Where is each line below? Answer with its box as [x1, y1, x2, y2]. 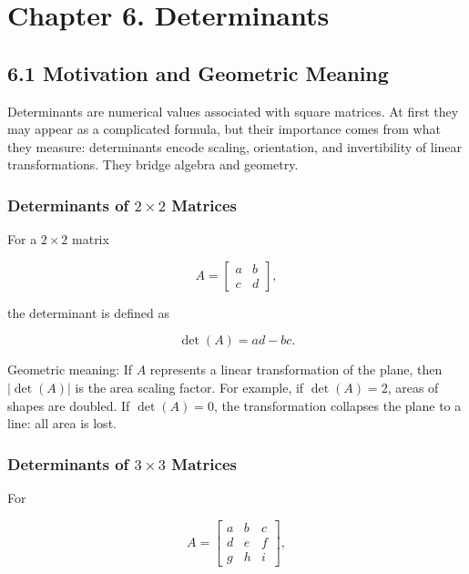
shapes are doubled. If [7, 395, 130, 415]
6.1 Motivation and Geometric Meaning [7, 58, 389, 87]
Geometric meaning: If [7, 360, 133, 379]
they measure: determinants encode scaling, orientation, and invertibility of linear [7, 137, 463, 156]
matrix [72, 230, 109, 249]
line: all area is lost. [7, 414, 117, 433]
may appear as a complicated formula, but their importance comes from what [7, 119, 441, 138]
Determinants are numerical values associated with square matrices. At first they [7, 101, 459, 120]
